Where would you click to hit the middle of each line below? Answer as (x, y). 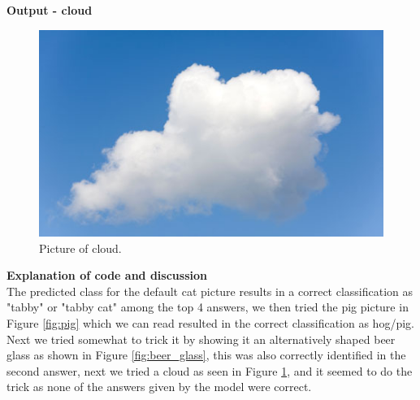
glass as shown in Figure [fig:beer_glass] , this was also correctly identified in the (206, 355)
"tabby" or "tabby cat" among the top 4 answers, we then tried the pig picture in (208, 307)
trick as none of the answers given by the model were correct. (159, 387)
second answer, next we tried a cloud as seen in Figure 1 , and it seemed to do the (210, 370)
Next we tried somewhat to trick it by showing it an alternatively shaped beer (201, 339)
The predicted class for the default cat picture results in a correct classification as (210, 291)
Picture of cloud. (80, 248)
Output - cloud (50, 10)
